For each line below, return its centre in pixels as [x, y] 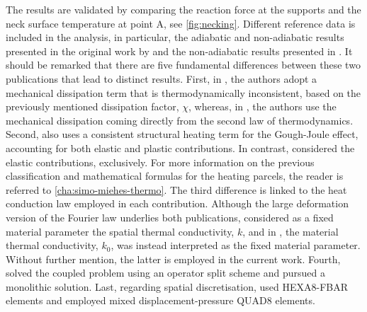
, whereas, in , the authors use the [262, 106]
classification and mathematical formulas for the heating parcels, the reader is [175, 176]
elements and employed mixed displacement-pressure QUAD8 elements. [160, 300]
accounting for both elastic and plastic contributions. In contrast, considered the [180, 148]
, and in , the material [290, 231]
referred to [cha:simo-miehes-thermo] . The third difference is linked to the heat [176, 189]
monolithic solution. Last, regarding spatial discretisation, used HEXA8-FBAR [177, 286]
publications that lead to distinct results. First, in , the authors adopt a [162, 78]
